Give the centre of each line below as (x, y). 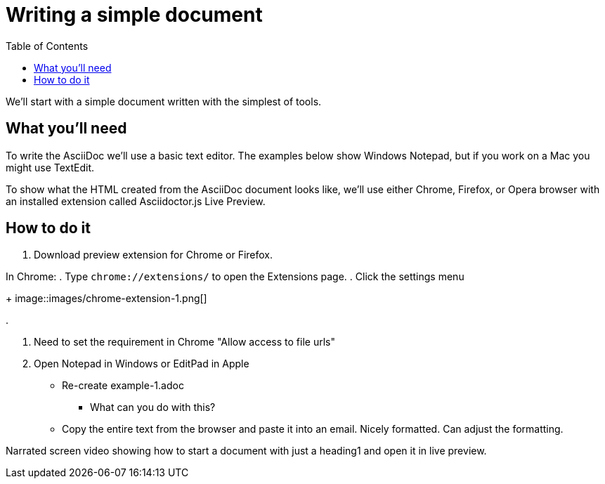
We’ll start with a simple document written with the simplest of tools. (164, 101)
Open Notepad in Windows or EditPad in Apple (142, 364)
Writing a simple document (134, 15)
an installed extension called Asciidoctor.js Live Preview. (136, 201)
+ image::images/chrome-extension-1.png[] (106, 299)
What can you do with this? (153, 407)
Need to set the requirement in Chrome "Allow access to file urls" (184, 342)
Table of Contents (47, 46)
